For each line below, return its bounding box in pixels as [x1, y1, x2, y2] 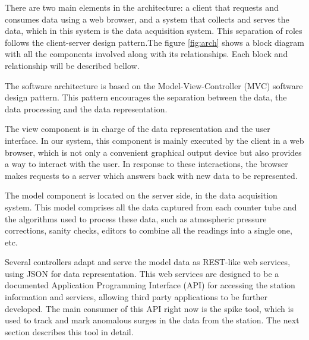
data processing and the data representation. [5, 102, 168, 115]
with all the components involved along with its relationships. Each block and [5, 48, 288, 60]
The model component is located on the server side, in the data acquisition [5, 189, 278, 202]
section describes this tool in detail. [5, 325, 134, 338]
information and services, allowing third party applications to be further [5, 291, 267, 303]
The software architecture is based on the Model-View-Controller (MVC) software [5, 79, 303, 92]
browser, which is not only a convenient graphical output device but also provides [5, 146, 302, 158]
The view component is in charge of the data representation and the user [5, 122, 270, 135]
